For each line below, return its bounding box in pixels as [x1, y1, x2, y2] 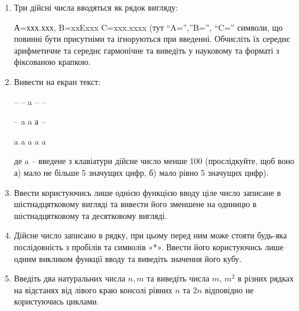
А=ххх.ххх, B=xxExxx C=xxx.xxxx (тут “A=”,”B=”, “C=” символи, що [14, 21, 283, 33]
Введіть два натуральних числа [14, 272, 125, 284]
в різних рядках [238, 272, 294, 284]
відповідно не [204, 283, 254, 296]
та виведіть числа [147, 272, 210, 284]
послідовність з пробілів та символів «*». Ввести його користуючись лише [14, 240, 284, 253]
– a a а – [14, 115, 45, 127]
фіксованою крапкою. [14, 55, 91, 68]
